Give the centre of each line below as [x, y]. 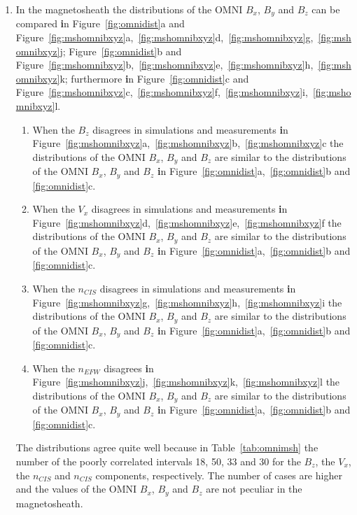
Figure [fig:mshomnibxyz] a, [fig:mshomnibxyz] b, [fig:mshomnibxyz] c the [188, 143]
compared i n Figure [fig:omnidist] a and [100, 23]
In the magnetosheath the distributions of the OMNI [129, 9]
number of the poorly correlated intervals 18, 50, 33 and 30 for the [158, 461]
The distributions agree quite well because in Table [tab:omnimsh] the [167, 447]
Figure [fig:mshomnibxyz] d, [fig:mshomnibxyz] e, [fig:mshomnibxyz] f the [187, 222]
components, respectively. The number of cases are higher [219, 475]
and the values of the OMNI [76, 489]
